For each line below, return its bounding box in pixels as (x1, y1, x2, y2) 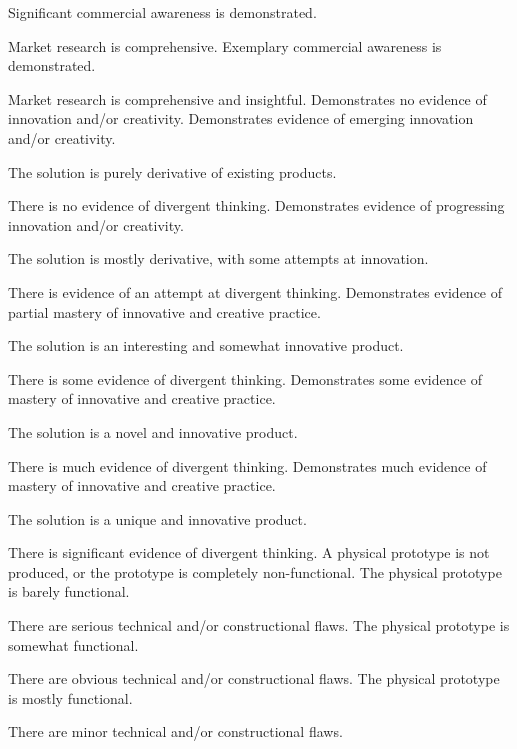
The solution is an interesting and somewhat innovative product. (8, 335, 404, 356)
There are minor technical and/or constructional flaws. (8, 721, 343, 742)
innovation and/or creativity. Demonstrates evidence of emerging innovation (8, 108, 474, 129)
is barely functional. (8, 581, 130, 602)
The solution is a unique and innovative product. (8, 508, 307, 529)
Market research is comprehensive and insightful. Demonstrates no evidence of (8, 88, 487, 109)
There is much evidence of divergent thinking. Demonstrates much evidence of (8, 455, 487, 476)
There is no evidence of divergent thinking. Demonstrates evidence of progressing (8, 195, 505, 216)
